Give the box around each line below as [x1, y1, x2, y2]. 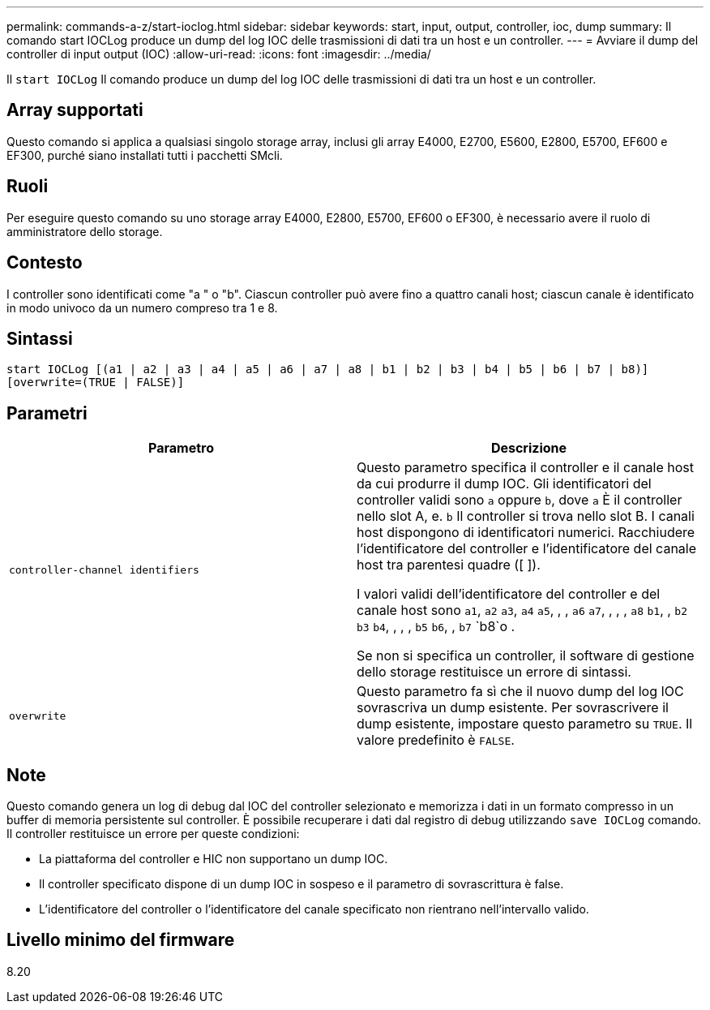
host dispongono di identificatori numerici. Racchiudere [357, 524, 695, 541]
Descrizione [490, 440, 567, 457]
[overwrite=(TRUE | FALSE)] [6, 376, 185, 389]
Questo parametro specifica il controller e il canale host [357, 459, 695, 476]
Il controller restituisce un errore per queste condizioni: [6, 827, 300, 841]
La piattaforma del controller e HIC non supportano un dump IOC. [39, 852, 388, 866]
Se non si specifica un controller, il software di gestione [357, 647, 695, 664]
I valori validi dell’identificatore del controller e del [357, 586, 661, 603]
